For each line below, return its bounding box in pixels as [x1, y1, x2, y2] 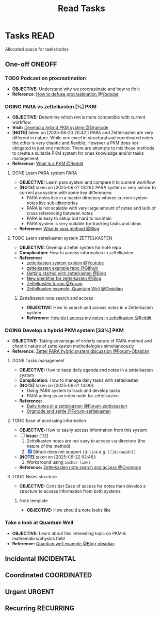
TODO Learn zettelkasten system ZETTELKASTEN [12, 235, 113, 241]
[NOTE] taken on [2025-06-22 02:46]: [19, 454, 97, 460]
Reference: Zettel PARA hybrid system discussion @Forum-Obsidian [12, 348, 149, 354]
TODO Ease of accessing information [12, 418, 86, 423]
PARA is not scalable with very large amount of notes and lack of [26, 205, 156, 211]
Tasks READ [5, 30, 55, 41]
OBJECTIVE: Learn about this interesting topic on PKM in [12, 530, 127, 536]
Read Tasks [57, 3, 106, 14]
